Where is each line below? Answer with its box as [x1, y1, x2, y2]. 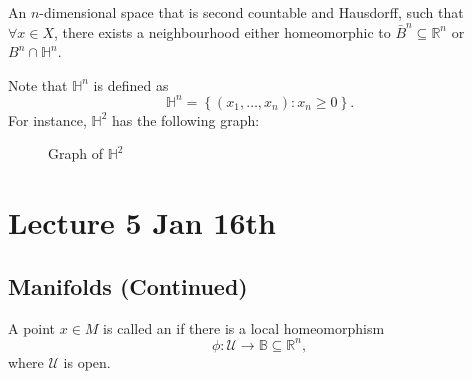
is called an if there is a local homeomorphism [103, 317, 385, 338]
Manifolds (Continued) [8, 270, 248, 301]
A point [8, 317, 56, 338]
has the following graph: [112, 109, 260, 130]
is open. [63, 351, 111, 372]
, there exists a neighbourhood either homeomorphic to [54, 21, 391, 42]
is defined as [93, 74, 169, 95]
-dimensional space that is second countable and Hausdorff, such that [39, 2, 464, 22]
